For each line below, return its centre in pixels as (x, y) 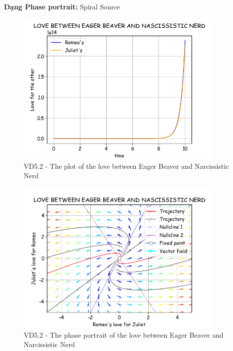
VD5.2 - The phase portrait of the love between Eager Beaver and (124, 334)
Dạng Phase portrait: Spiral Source (62, 6)
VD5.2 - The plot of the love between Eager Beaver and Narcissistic (126, 166)
